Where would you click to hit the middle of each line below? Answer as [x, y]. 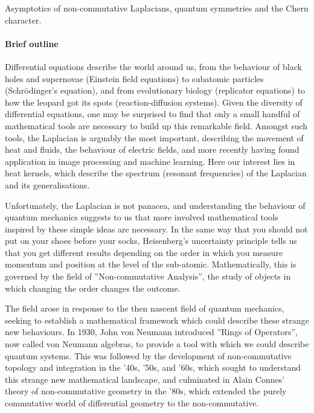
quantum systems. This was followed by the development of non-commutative [148, 355]
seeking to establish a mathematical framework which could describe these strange [157, 320]
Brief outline [32, 43]
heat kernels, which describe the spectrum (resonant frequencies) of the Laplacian [156, 173]
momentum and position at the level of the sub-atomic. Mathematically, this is [151, 264]
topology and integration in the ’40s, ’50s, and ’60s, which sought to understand [153, 367]
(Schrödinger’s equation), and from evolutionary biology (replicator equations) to [155, 90]
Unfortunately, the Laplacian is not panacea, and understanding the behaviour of [155, 205]
